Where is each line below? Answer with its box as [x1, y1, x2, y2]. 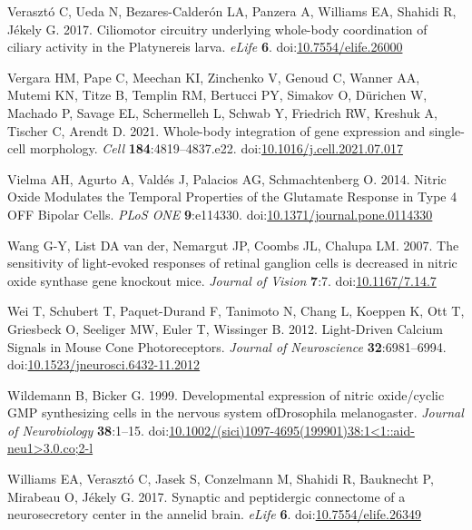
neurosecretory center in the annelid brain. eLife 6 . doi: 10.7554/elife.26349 [7, 505, 421, 524]
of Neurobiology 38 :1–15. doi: [7, 420, 170, 439]
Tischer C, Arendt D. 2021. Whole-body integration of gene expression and [7, 121, 426, 140]
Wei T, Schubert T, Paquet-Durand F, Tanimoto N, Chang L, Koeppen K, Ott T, [7, 301, 465, 320]
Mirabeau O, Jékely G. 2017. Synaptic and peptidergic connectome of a [7, 486, 406, 505]
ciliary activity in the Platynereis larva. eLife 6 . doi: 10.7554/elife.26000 [7, 37, 403, 56]
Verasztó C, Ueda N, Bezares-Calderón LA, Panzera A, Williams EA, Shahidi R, [7, 2, 457, 20]
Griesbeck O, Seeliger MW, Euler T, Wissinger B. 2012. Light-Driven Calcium [7, 319, 444, 338]
